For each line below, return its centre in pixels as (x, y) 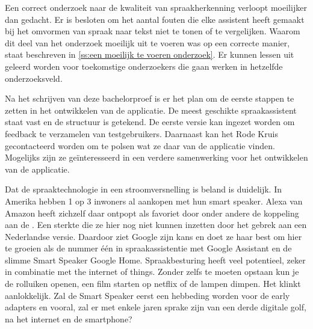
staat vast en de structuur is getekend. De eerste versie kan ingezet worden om (150, 122)
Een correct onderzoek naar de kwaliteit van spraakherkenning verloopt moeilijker (156, 7)
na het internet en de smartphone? (69, 318)
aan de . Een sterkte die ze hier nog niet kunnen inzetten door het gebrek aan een (156, 225)
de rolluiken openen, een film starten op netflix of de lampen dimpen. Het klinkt (153, 284)
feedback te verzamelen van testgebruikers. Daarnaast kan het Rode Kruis (141, 133)
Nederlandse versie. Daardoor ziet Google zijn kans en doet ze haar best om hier (153, 236)
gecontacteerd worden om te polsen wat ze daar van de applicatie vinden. (140, 145)
